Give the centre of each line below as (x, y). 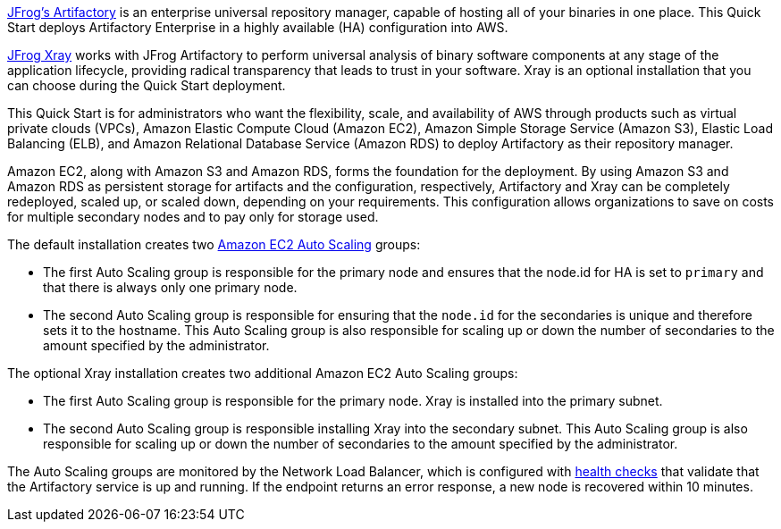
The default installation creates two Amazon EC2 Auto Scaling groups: (214, 244)
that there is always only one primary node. (170, 287)
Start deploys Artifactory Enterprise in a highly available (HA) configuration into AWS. (258, 27)
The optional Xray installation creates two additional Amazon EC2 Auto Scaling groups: (263, 373)
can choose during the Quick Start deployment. (147, 85)
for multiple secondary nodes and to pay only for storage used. (193, 217)
